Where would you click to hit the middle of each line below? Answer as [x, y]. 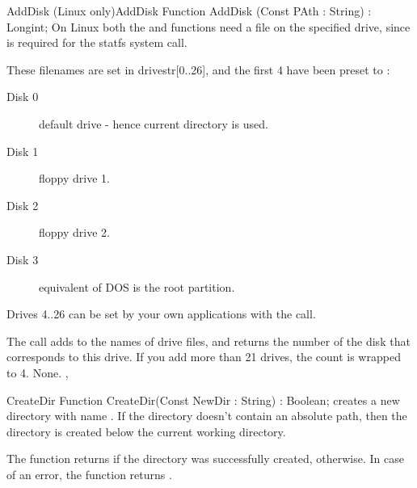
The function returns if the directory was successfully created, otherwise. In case [205, 459]
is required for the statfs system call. [97, 42]
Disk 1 [23, 151]
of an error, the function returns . [89, 474]
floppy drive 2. [74, 232]
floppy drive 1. [74, 178]
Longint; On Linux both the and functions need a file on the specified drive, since [208, 26]
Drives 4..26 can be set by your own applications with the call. [161, 314]
